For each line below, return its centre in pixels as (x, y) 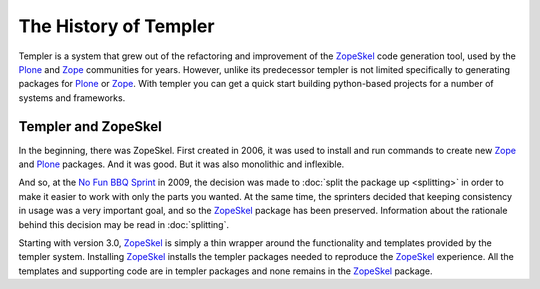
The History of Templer (116, 26)
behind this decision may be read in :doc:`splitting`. (124, 224)
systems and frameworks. (72, 97)
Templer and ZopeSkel (90, 126)
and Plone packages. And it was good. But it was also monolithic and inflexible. (181, 164)
